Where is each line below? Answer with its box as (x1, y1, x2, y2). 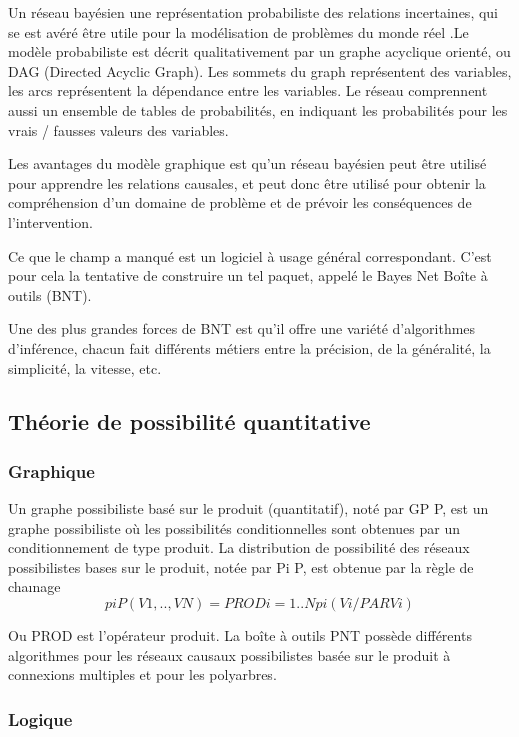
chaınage (8, 576, 61, 597)
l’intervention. (8, 211, 93, 232)
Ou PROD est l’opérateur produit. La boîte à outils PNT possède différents (8, 625, 472, 646)
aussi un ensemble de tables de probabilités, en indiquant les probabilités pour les (8, 99, 508, 120)
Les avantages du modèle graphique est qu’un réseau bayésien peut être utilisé (8, 153, 487, 174)
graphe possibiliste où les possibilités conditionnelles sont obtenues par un (8, 517, 460, 538)
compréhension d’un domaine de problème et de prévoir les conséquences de (8, 192, 472, 213)
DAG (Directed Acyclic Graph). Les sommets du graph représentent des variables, (8, 60, 512, 81)
